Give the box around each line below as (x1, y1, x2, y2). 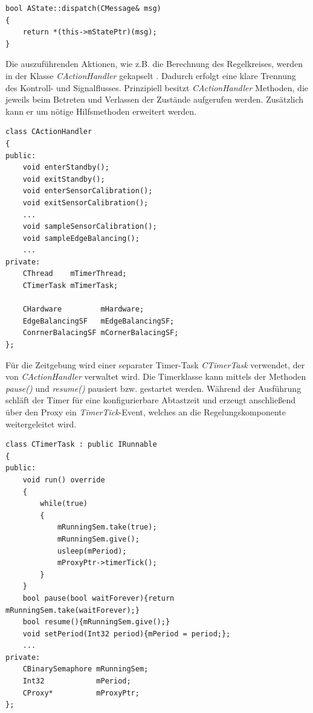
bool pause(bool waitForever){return (22, 593, 175, 603)
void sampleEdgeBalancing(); (22, 234, 140, 243)
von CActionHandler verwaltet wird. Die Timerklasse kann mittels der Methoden (5, 370, 306, 383)
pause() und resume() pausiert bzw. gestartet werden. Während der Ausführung (5, 382, 302, 394)
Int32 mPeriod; (22, 677, 131, 686)
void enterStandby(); (22, 163, 109, 172)
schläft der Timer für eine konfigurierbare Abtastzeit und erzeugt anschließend (5, 394, 296, 406)
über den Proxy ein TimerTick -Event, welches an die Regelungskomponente (5, 406, 286, 418)
